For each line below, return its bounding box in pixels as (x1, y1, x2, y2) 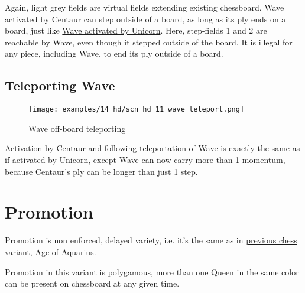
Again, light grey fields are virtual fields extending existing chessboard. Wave (5, 1, 284, 13)
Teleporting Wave (5, 76, 115, 95)
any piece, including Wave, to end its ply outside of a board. (5, 47, 223, 60)
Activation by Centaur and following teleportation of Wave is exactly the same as (5, 142, 300, 154)
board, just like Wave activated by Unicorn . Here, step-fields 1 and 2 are (5, 24, 267, 37)
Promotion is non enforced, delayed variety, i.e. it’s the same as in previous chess (5, 234, 297, 246)
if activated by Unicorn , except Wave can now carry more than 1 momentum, (5, 154, 285, 166)
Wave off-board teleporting (28, 122, 126, 134)
